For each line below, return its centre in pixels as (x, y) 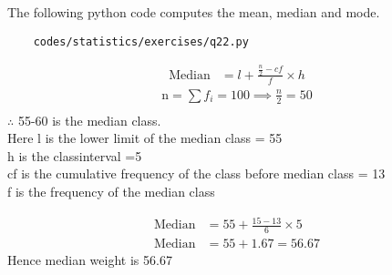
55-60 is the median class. (89, 120)
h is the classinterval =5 (75, 155)
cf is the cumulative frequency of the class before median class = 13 (196, 173)
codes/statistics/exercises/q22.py (141, 41)
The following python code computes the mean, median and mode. (194, 12)
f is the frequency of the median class (111, 191)
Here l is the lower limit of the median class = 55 (145, 138)
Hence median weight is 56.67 (90, 259)
